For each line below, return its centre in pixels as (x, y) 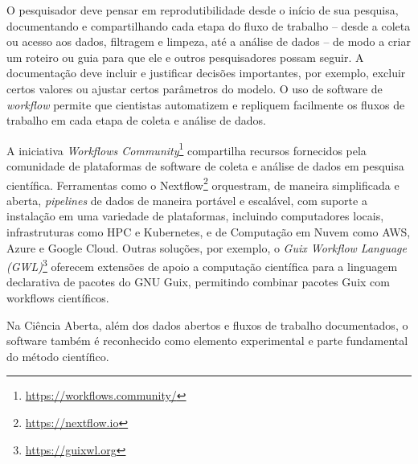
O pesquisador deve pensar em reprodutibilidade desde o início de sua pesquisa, (203, 10)
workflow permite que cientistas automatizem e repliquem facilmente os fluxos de (206, 104)
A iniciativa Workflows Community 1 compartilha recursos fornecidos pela (186, 149)
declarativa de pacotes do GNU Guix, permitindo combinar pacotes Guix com (198, 282)
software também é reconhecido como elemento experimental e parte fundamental (207, 341)
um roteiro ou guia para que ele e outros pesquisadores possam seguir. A (185, 57)
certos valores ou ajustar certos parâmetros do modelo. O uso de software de (195, 88)
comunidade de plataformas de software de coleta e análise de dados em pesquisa (205, 166)
